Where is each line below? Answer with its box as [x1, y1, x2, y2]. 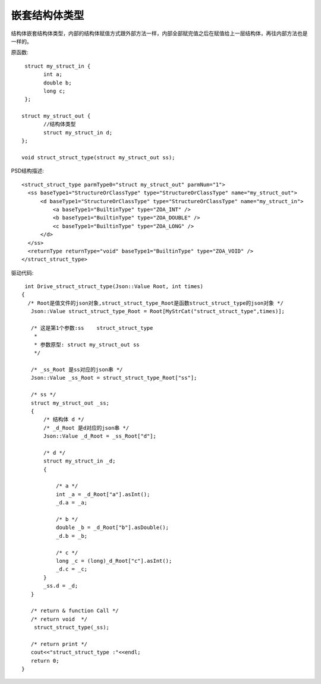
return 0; [30, 657, 59, 664]
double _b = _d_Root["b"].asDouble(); [55, 524, 169, 531]
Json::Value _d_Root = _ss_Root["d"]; [43, 433, 157, 440]
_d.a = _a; [55, 499, 88, 506]
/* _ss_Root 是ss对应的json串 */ [30, 366, 123, 373]
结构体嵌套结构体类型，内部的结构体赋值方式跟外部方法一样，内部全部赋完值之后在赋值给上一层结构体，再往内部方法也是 [11, 30, 308, 37]
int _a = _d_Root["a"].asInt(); [55, 491, 150, 497]
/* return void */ [30, 616, 88, 622]
